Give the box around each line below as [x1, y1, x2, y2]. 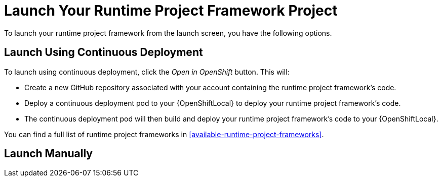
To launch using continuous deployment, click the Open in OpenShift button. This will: [4, 67, 290, 76]
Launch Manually [4, 147, 93, 160]
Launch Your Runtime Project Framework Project [4, 2, 338, 19]
